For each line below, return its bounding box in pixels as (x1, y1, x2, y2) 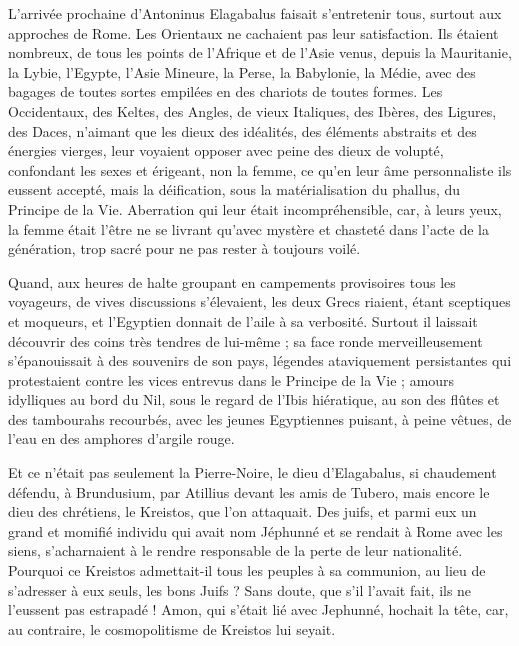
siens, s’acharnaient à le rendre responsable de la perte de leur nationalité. (8, 540, 463, 561)
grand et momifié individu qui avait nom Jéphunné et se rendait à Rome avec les (8, 520, 503, 541)
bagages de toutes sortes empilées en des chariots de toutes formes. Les (8, 81, 443, 102)
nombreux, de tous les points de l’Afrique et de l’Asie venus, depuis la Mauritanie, (8, 42, 512, 63)
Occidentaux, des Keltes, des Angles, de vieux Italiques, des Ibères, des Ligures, (8, 100, 497, 121)
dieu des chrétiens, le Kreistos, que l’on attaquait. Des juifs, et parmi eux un (8, 501, 477, 522)
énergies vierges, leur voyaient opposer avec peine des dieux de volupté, (8, 140, 444, 161)
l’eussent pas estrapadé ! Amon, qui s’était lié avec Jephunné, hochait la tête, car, (8, 599, 509, 620)
